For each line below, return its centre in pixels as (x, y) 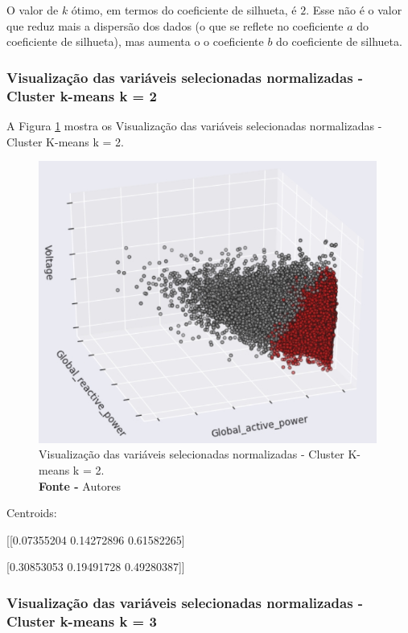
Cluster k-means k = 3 (82, 621)
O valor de (33, 10)
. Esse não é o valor (354, 10)
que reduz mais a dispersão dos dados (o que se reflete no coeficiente (175, 25)
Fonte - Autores (80, 485)
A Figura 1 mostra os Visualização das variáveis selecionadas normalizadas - (194, 125)
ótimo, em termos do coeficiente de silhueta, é (184, 10)
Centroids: (32, 513)
